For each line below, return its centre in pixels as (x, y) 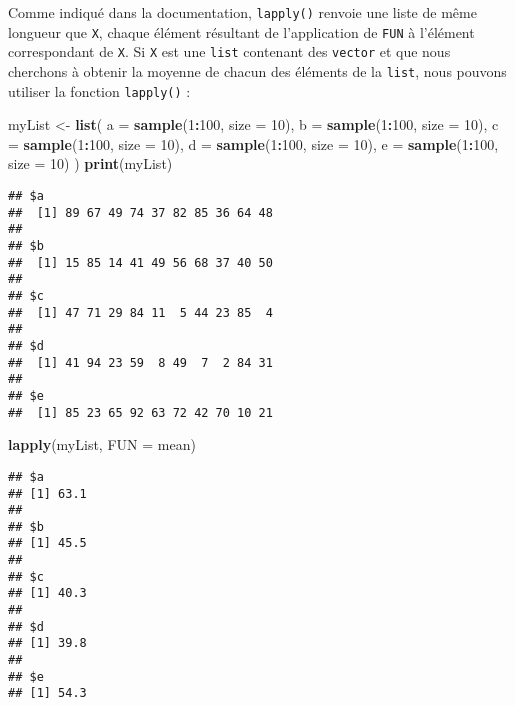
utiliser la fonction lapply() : (99, 90)
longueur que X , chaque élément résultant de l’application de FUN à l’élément (241, 31)
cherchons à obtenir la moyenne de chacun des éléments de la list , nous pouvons (257, 70)
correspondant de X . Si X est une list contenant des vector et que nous (229, 51)
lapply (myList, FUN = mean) (102, 444)
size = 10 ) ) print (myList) (90, 163)
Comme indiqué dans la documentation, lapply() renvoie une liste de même (242, 12)
